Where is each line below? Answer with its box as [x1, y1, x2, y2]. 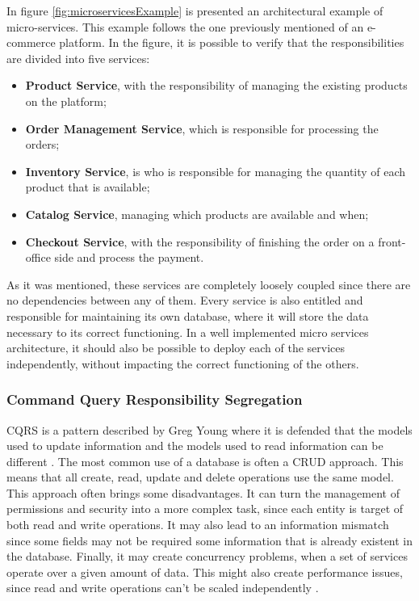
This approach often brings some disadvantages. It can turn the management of [6, 484, 400, 501]
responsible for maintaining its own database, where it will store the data [6, 307, 369, 324]
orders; [25, 136, 60, 153]
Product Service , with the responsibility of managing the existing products [25, 77, 408, 94]
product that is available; [25, 179, 150, 195]
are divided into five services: [6, 49, 150, 66]
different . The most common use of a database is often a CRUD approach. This [6, 452, 404, 469]
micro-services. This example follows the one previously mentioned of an [6, 18, 364, 35]
